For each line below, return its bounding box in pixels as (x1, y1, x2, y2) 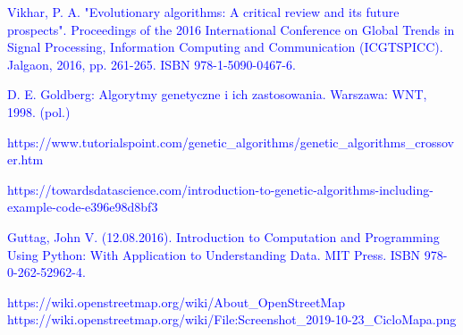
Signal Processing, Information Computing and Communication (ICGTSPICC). (7, 38, 443, 56)
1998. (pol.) (7, 102, 71, 121)
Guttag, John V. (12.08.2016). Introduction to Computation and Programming (7, 227, 440, 246)
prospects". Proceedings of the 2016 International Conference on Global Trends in (7, 20, 455, 38)
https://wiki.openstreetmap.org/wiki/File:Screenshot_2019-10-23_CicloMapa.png (7, 310, 457, 329)
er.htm (7, 150, 44, 169)
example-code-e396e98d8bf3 (7, 197, 158, 216)
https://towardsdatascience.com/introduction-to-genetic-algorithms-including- (7, 180, 434, 198)
